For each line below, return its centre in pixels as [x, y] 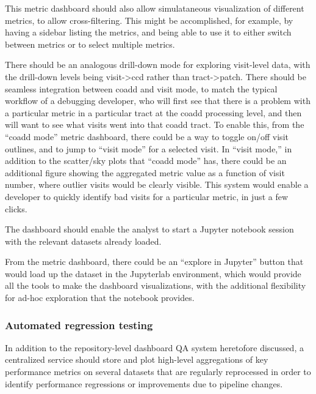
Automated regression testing [79, 325]
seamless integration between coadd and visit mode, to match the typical [141, 88]
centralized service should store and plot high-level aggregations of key [137, 359]
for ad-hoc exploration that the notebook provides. [100, 298]
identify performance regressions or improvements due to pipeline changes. [144, 383]
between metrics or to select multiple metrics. [90, 44]
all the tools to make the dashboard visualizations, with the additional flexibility [156, 285]
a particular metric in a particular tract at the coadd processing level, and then [153, 112]
